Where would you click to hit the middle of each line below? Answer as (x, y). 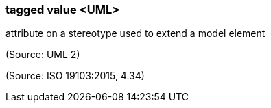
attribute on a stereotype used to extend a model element (135, 33)
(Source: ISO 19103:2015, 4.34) (75, 76)
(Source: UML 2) (43, 55)
